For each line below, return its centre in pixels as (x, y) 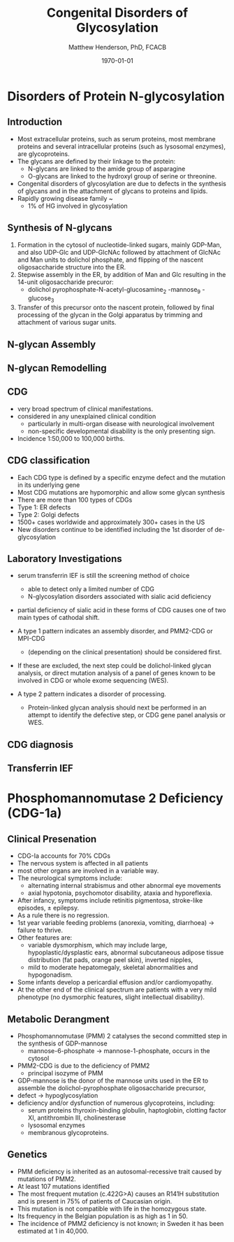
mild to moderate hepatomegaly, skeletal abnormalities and (113, 968)
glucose (39, 298)
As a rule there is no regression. (63, 915)
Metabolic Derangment (58, 1019)
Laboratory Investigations (65, 559)
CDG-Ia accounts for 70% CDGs (64, 856)
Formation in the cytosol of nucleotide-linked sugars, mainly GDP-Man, (119, 245)
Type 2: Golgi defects (48, 514)
